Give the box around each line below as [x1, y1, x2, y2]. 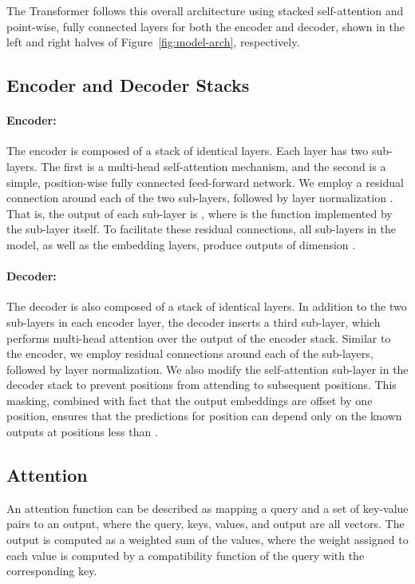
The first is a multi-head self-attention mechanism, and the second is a [41, 157, 386, 174]
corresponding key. [6, 562, 97, 579]
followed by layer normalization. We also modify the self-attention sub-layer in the [6, 360, 409, 377]
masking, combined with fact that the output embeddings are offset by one [6, 391, 373, 408]
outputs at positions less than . [6, 423, 158, 440]
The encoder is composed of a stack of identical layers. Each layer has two [6, 142, 369, 159]
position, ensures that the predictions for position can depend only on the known [6, 407, 402, 424]
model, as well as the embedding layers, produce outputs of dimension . [6, 236, 356, 252]
